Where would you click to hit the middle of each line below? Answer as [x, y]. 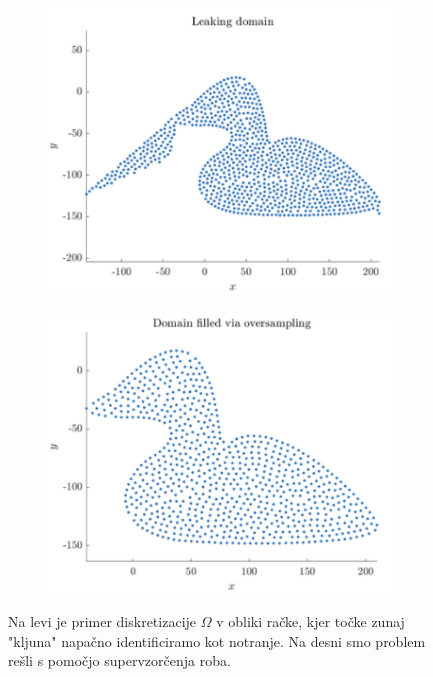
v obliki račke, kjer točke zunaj [310, 621]
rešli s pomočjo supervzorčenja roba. [119, 660]
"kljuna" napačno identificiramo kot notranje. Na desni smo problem [217, 640]
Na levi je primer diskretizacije [102, 621]
